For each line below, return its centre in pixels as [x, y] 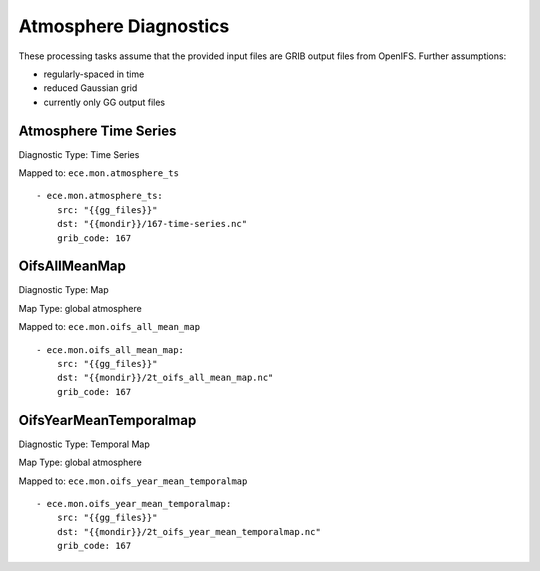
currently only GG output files [104, 102]
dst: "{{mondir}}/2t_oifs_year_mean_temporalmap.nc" [189, 531]
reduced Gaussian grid [90, 88]
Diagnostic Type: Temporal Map [84, 444]
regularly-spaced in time [94, 74]
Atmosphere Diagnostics [124, 26]
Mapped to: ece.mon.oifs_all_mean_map [109, 327]
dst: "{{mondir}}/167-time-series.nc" [152, 224]
